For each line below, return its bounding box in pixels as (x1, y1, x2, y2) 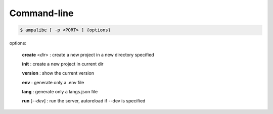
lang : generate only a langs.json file (22, 89, 98, 95)
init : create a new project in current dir (22, 61, 104, 67)
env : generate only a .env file (22, 79, 84, 85)
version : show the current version (22, 70, 95, 76)
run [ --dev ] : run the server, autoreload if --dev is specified (22, 98, 146, 104)
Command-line (9, 8, 74, 19)
